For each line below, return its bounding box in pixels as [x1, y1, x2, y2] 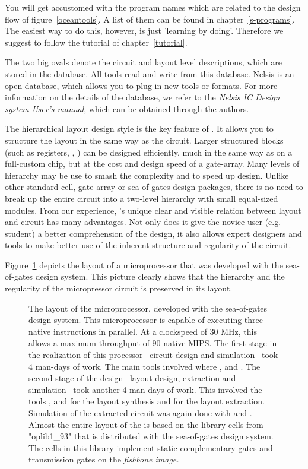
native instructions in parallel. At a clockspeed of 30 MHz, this [28, 325, 257, 337]
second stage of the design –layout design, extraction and [28, 372, 236, 384]
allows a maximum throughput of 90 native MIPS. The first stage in [28, 337, 277, 349]
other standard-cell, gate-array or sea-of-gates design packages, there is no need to [5, 180, 303, 193]
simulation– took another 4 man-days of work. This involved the [28, 383, 262, 395]
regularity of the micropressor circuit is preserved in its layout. [5, 282, 233, 294]
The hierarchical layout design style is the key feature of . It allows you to [5, 122, 274, 135]
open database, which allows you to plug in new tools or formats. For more [5, 79, 278, 91]
